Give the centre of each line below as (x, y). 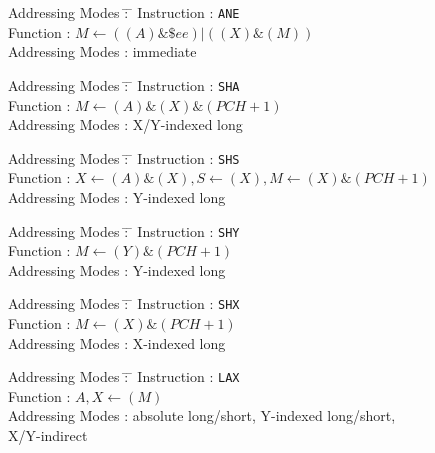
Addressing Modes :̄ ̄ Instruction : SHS (124, 157)
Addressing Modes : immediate (102, 51)
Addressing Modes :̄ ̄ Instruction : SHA (124, 84)
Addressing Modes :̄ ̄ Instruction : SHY (124, 230)
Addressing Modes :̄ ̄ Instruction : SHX (124, 303)
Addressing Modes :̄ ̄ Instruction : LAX (124, 376)
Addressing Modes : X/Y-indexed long (125, 124)
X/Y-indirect (48, 435)
